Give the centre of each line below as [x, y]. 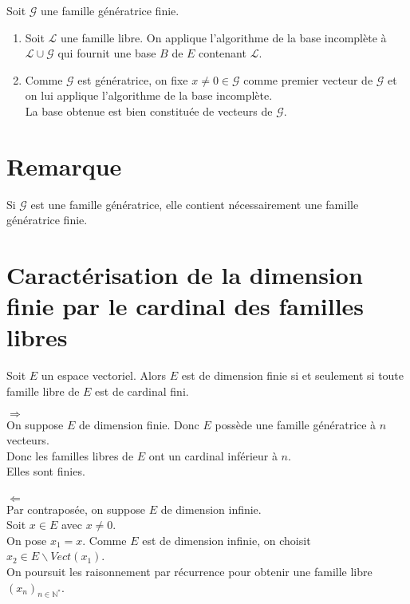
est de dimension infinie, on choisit [227, 540]
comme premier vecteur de [308, 79]
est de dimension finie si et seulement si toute [293, 375]
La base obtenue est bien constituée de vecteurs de [149, 111]
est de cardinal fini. [142, 391]
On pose [27, 540]
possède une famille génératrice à [296, 424]
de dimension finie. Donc [139, 424]
